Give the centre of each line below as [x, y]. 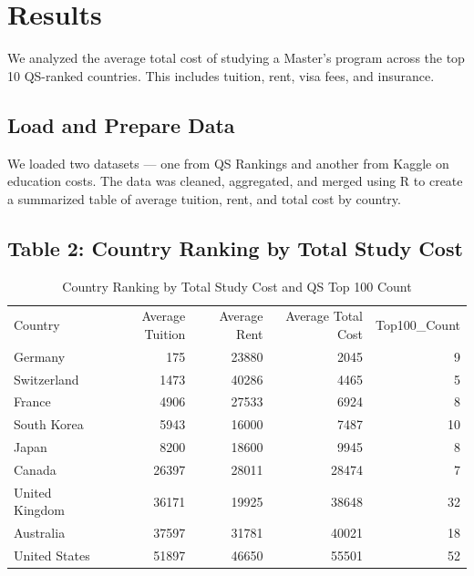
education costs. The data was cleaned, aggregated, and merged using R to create [235, 181]
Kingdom [40, 510]
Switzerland [46, 379]
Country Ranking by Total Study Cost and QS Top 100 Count [237, 286]
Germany [40, 356]
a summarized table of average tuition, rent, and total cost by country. [204, 198]
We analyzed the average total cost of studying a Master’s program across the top [236, 58]
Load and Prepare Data [121, 124]
